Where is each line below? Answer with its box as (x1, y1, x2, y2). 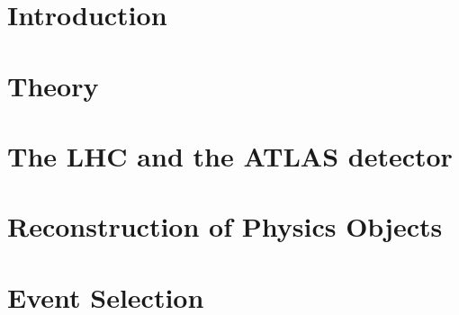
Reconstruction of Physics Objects (7, 208, 443, 245)
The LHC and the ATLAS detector (7, 137, 453, 174)
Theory (7, 67, 99, 103)
